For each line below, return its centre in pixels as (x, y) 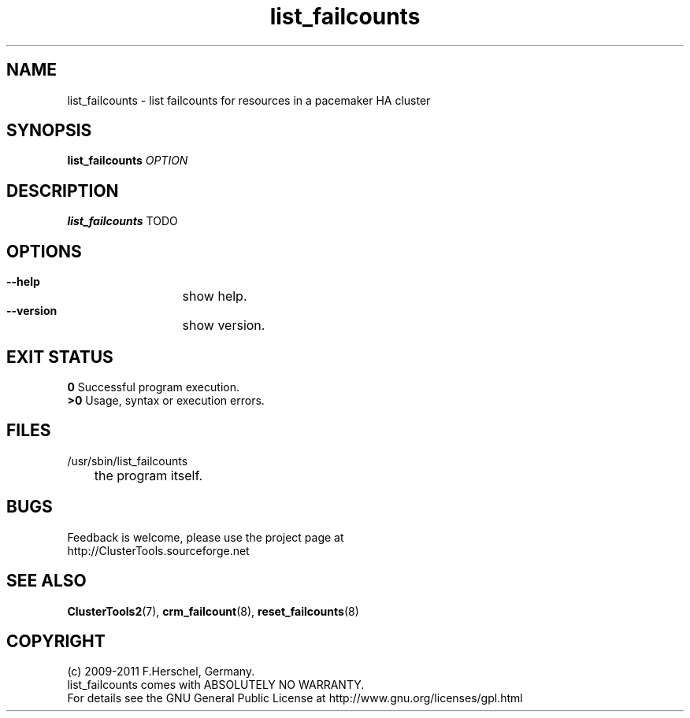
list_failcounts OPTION (128, 161)
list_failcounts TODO (122, 221)
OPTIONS (44, 251)
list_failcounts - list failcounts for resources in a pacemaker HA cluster (249, 100)
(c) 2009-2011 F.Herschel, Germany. (161, 672)
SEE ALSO (46, 581)
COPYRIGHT (56, 641)
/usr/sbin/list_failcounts (128, 461)
